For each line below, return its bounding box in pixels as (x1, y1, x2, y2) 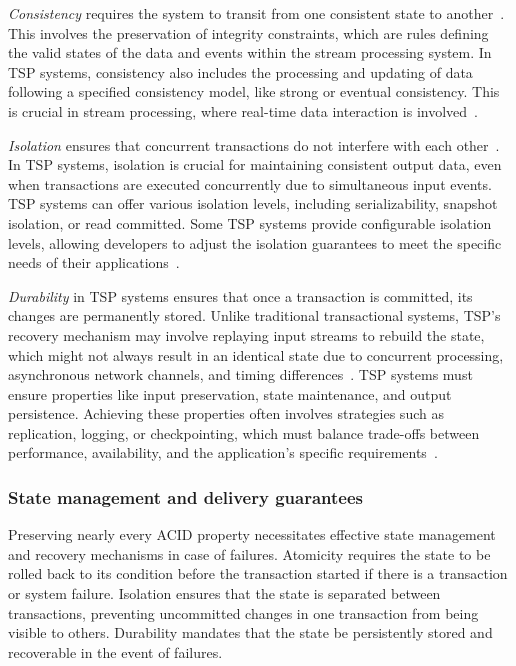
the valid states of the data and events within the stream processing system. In (8, 42, 492, 63)
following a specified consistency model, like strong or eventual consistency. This (8, 81, 500, 102)
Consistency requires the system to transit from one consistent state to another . (8, 3, 505, 23)
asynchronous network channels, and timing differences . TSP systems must (8, 364, 473, 385)
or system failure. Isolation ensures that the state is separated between (8, 583, 441, 604)
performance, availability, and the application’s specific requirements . (8, 442, 438, 463)
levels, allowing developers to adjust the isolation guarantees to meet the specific (8, 232, 502, 253)
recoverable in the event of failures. (8, 641, 223, 662)
